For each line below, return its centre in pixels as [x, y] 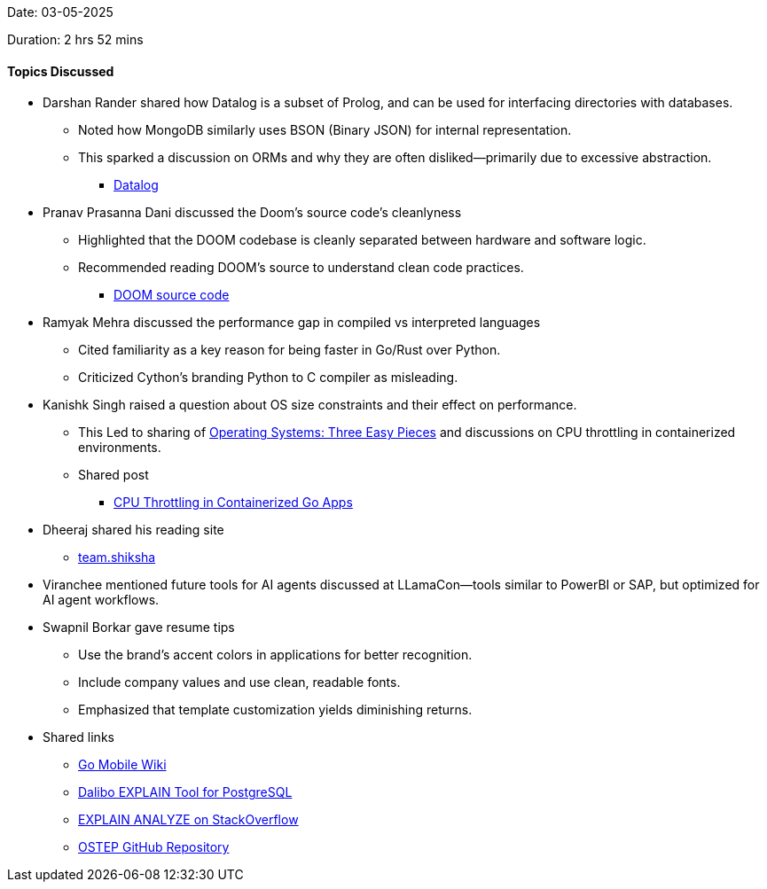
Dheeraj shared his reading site [133, 530]
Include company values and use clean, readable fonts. [239, 682]
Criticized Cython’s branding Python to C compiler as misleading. [268, 378]
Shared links [78, 737]
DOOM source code [172, 295]
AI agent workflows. [101, 600]
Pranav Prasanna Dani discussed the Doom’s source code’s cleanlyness [252, 213]
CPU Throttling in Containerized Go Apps [233, 503]
